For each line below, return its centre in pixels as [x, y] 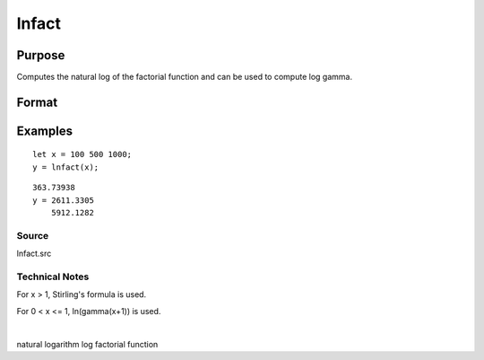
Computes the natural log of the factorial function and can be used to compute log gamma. [185, 77]
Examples [45, 131]
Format [37, 102]
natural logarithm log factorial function [87, 344]
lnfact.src [34, 254]
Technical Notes [53, 277]
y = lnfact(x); [66, 167]
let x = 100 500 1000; [82, 154]
